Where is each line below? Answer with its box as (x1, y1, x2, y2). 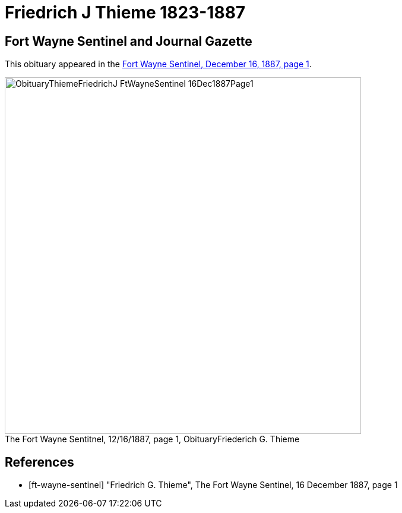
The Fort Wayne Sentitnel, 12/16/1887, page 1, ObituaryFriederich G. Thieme (5, 434, 300, 445)
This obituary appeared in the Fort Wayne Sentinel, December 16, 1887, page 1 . (5, 59, 312, 70)
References (5, 454, 74, 470)
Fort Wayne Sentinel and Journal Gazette (5, 33, 252, 49)
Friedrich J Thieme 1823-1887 (5, 2, 246, 23)
